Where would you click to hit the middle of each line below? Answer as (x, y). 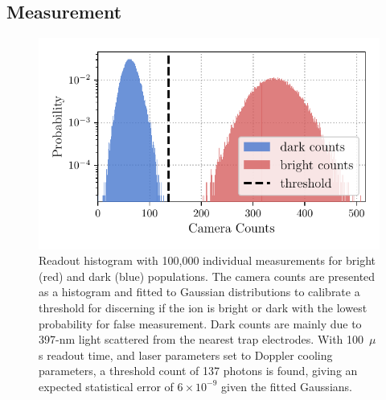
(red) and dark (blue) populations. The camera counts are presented (207, 276)
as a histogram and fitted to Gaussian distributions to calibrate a (199, 292)
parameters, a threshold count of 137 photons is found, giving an (198, 371)
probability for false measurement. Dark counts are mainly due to (200, 323)
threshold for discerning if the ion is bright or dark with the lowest (203, 307)
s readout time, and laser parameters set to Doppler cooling (186, 355)
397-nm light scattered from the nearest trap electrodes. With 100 (201, 339)
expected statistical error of (106, 386)
